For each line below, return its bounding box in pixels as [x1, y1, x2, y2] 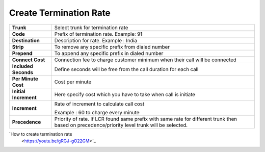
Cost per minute [54, 78, 92, 85]
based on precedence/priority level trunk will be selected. [54, 122, 188, 128]
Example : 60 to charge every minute [54, 109, 140, 116]
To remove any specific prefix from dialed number [54, 43, 170, 50]
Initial [12, 88, 26, 95]
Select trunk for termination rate [54, 24, 129, 31]
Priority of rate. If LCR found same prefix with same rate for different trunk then [54, 115, 238, 122]
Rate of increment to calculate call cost [54, 101, 145, 107]
